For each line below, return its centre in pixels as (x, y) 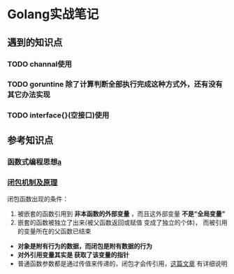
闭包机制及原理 (32, 182)
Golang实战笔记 (53, 14)
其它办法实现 (29, 95)
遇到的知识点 (35, 42)
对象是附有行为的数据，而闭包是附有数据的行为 (85, 246)
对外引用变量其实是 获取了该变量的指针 (73, 254)
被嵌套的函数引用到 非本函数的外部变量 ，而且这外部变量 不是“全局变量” (121, 213)
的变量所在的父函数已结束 (54, 231)
